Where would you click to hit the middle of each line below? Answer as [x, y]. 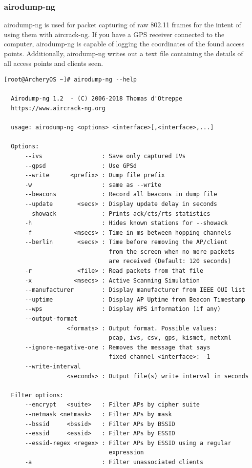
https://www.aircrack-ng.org [58, 108]
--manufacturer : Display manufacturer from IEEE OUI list [135, 290]
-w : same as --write [93, 185]
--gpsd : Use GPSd [81, 166]
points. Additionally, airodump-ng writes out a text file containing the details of [124, 53]
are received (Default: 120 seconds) [170, 261]
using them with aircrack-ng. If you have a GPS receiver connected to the [114, 34]
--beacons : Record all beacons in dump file [121, 194]
